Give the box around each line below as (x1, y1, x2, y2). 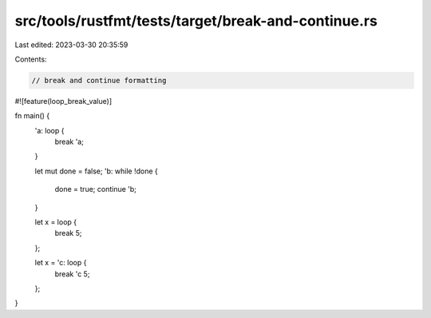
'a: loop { (34, 125, 65, 135)
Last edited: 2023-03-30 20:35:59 (14, 40, 129, 50)
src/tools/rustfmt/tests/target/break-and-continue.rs (14, 12, 378, 30)
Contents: (14, 54, 47, 64)
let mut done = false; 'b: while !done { (34, 166, 159, 176)
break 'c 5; (54, 268, 90, 279)
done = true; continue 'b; (54, 185, 137, 194)
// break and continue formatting (31, 76, 167, 85)
